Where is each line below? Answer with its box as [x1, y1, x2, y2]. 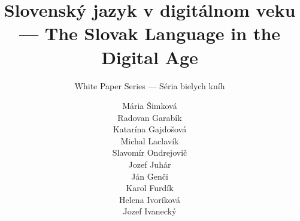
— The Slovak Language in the [19, 21, 281, 46]
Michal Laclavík [120, 134, 179, 147]
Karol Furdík [126, 181, 174, 194]
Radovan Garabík [117, 111, 182, 123]
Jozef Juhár [128, 158, 171, 171]
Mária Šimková [122, 99, 177, 112]
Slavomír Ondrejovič [112, 146, 187, 159]
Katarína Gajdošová [113, 123, 187, 135]
